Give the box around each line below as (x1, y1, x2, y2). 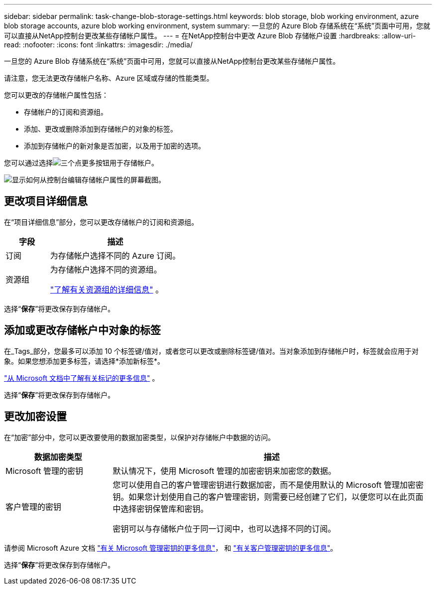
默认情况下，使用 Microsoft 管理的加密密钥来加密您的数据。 (112, 465, 336, 476)
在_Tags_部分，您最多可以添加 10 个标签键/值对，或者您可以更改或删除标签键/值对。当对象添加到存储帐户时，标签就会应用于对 (4, 346, 419, 355)
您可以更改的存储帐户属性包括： (4, 91, 109, 99)
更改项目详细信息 (4, 195, 88, 208)
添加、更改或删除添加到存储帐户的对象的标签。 (24, 125, 177, 133)
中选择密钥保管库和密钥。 (112, 503, 209, 514)
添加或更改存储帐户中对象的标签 (4, 324, 161, 337)
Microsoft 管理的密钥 (5, 465, 83, 476)
